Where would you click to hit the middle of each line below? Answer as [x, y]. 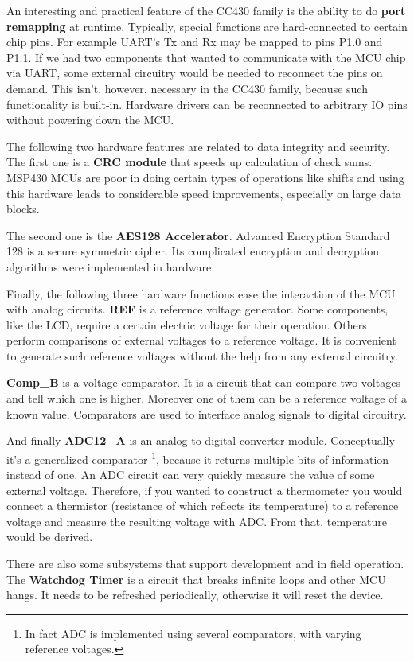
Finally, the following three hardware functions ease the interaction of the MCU [201, 293]
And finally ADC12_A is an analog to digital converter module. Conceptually [201, 440]
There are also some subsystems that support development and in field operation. [205, 564]
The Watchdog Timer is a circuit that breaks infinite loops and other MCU [196, 579]
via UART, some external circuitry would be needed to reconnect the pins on [195, 73]
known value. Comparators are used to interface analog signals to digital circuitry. [207, 413]
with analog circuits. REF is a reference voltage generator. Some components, [197, 309]
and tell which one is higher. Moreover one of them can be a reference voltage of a [207, 398]
